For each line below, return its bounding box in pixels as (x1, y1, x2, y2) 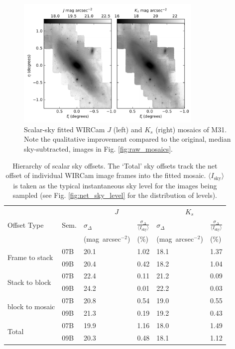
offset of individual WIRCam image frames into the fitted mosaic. (5, 170, 206, 180)
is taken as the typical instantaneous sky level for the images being (13, 180, 217, 190)
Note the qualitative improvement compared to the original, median (24, 134, 231, 144)
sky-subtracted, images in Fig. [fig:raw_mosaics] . (24, 143, 173, 154)
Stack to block (7, 276, 51, 287)
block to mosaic (7, 301, 55, 312)
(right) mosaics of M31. (155, 124, 227, 134)
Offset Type (7, 220, 44, 230)
